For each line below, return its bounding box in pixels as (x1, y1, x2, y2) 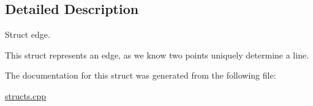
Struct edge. (5, 28, 50, 41)
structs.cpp (5, 89, 47, 102)
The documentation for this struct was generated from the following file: (5, 69, 276, 82)
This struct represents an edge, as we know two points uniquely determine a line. (5, 48, 309, 61)
